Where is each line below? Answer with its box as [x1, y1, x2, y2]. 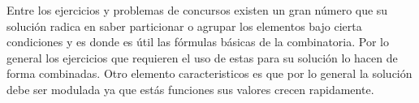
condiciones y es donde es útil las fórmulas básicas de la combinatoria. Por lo [6, 33, 389, 50]
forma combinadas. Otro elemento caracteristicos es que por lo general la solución [6, 65, 413, 82]
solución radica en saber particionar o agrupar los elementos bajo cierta [6, 17, 362, 34]
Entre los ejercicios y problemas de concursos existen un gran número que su [6, 2, 388, 18]
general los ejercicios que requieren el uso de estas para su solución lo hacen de [6, 49, 398, 66]
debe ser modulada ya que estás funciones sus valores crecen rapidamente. [6, 80, 374, 97]
